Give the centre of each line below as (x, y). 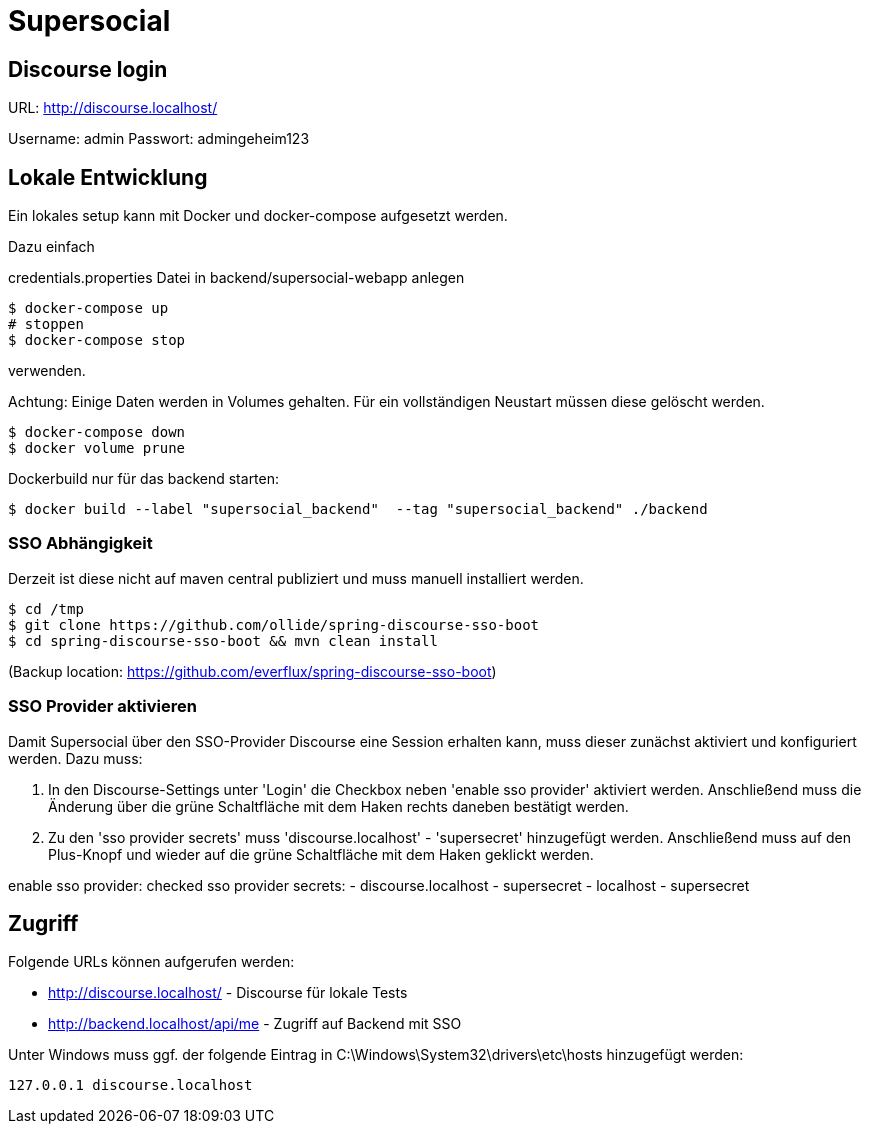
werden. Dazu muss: (75, 758)
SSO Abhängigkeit (80, 543)
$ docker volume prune (97, 448)
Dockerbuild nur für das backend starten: (144, 479)
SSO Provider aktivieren (102, 706)
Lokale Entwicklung (108, 177)
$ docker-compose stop (97, 340)
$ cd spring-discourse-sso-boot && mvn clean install (223, 640)
